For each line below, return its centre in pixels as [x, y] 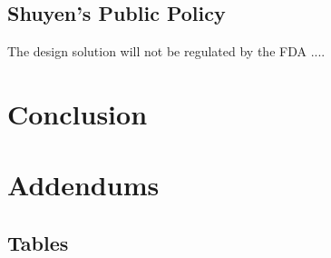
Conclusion [78, 113]
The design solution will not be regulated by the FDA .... [166, 51]
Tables [38, 242]
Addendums [83, 185]
